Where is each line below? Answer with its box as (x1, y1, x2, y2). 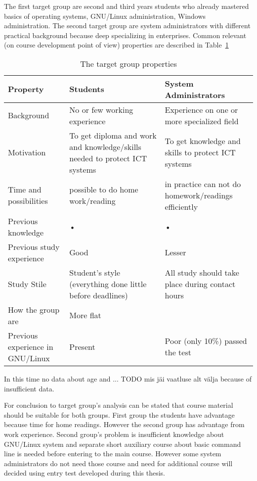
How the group (8, 303, 60, 315)
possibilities (8, 195, 48, 207)
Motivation (8, 146, 46, 158)
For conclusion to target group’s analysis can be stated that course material (4, 400, 233, 410)
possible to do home (69, 184, 138, 195)
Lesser (165, 246, 186, 258)
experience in (8, 340, 53, 352)
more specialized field (165, 115, 239, 127)
